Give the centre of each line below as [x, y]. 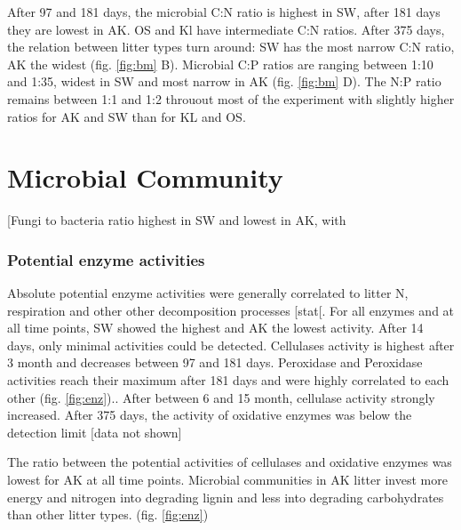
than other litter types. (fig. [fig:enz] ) [108, 514]
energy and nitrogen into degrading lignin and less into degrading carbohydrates [226, 497]
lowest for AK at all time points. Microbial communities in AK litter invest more [227, 480]
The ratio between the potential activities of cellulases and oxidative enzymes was [230, 462]
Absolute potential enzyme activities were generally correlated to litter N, [208, 293]
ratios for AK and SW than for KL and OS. [127, 116]
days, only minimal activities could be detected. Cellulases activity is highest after [231, 345]
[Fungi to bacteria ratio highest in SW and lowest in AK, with [177, 220]
